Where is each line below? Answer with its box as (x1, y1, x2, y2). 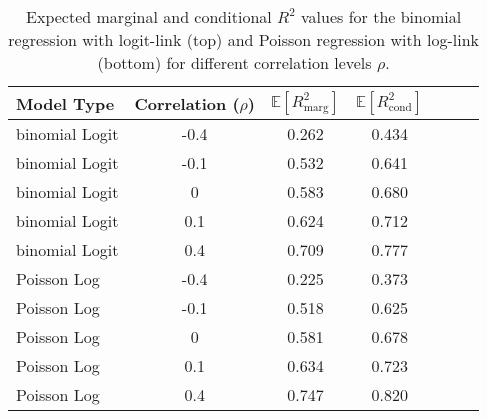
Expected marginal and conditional (26, 5, 272, 28)
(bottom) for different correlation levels (97, 51, 372, 74)
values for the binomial (301, 5, 462, 28)
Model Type (16, 91, 115, 115)
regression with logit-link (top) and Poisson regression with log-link (8, 28, 480, 51)
